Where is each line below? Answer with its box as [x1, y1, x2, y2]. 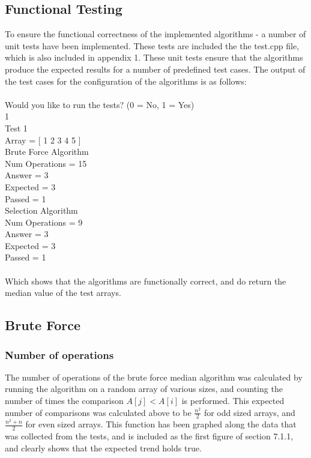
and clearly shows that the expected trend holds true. [5, 441, 202, 454]
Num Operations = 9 [5, 215, 83, 228]
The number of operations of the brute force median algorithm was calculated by [5, 370, 303, 383]
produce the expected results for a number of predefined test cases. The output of [5, 62, 306, 75]
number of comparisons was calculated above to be [5, 406, 192, 418]
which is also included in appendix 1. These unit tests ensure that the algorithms [5, 51, 303, 64]
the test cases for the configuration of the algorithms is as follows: [5, 74, 247, 87]
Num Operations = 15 [5, 157, 87, 169]
